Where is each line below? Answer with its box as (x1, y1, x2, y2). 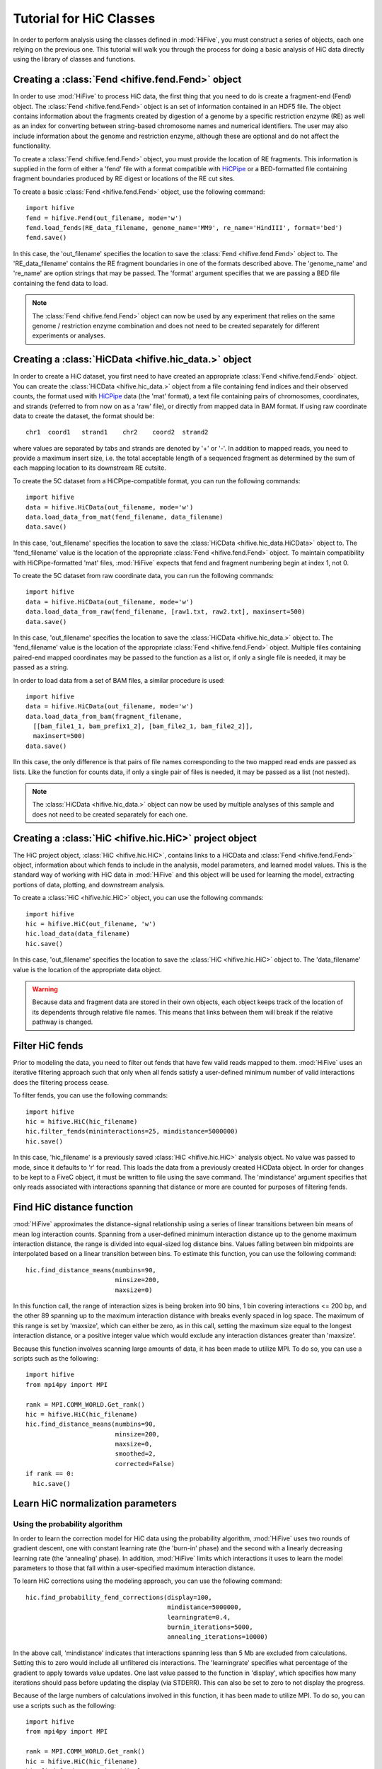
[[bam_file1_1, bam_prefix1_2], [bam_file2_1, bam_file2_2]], (33, 722, 254, 730)
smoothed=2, (115, 1450, 157, 1458)
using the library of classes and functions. (13, 55, 136, 64)
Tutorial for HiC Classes (13, 11, 156, 26)
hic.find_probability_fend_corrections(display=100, (25, 1593, 212, 1601)
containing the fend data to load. (13, 279, 108, 287)
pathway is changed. (32, 1018, 93, 1026)
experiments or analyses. (32, 331, 106, 340)
